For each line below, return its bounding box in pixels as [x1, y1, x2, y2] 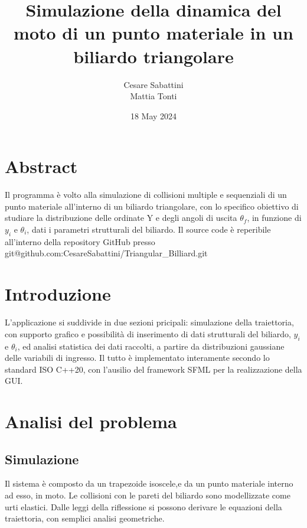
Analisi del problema [5, 409, 177, 434]
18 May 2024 [130, 109, 177, 122]
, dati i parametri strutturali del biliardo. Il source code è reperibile [27, 223, 271, 235]
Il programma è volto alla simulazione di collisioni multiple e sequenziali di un [5, 188, 287, 201]
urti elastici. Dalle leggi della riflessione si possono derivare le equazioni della [5, 500, 282, 513]
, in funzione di [247, 211, 302, 224]
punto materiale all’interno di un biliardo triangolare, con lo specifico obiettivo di [5, 200, 299, 212]
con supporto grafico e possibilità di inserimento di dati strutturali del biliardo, [5, 327, 291, 340]
